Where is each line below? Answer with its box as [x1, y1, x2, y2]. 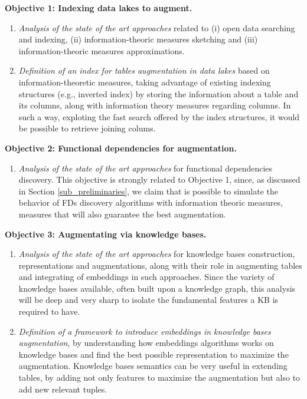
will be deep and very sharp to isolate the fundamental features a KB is [18, 294, 279, 306]
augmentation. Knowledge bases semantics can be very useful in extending [18, 360, 288, 372]
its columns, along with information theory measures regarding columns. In [18, 99, 291, 111]
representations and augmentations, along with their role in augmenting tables [18, 259, 302, 271]
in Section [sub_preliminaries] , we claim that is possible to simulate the [18, 184, 278, 197]
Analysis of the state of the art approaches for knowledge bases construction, [18, 248, 295, 260]
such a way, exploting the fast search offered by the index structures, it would [18, 110, 300, 123]
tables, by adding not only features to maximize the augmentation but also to [18, 371, 301, 384]
